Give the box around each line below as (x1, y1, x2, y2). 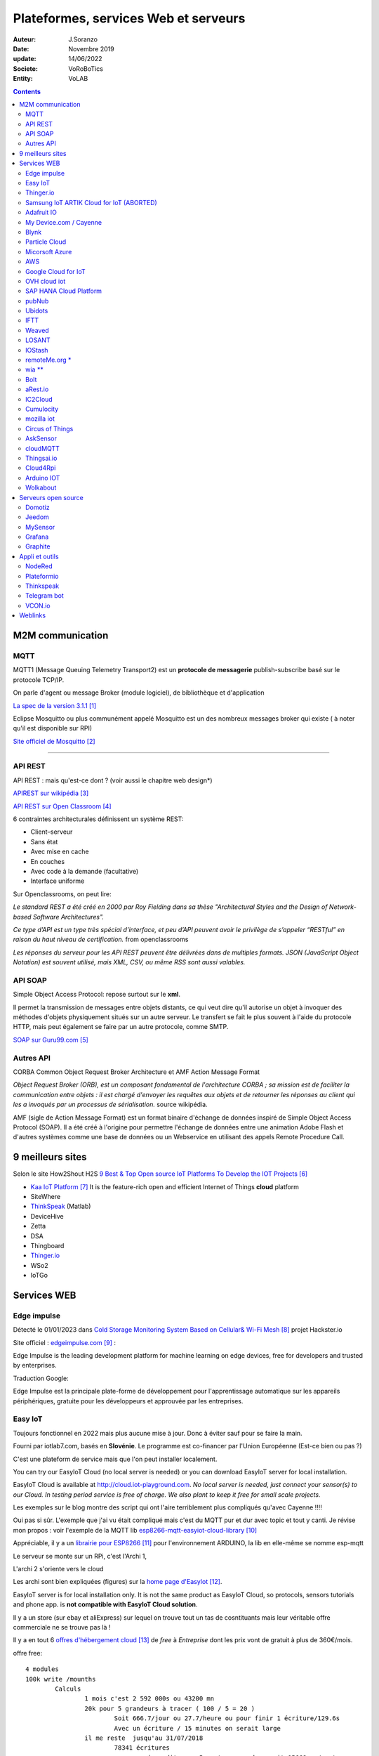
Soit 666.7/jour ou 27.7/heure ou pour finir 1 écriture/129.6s (114, 1715, 340, 1722)
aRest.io (25, 385, 49, 393)
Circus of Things (25, 424, 74, 433)
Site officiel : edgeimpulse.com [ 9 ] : (13, 1338, 116, 1347)
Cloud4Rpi (25, 464, 56, 472)
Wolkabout (25, 483, 57, 492)
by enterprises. (13, 1361, 57, 1370)
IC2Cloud (25, 395, 53, 403)
